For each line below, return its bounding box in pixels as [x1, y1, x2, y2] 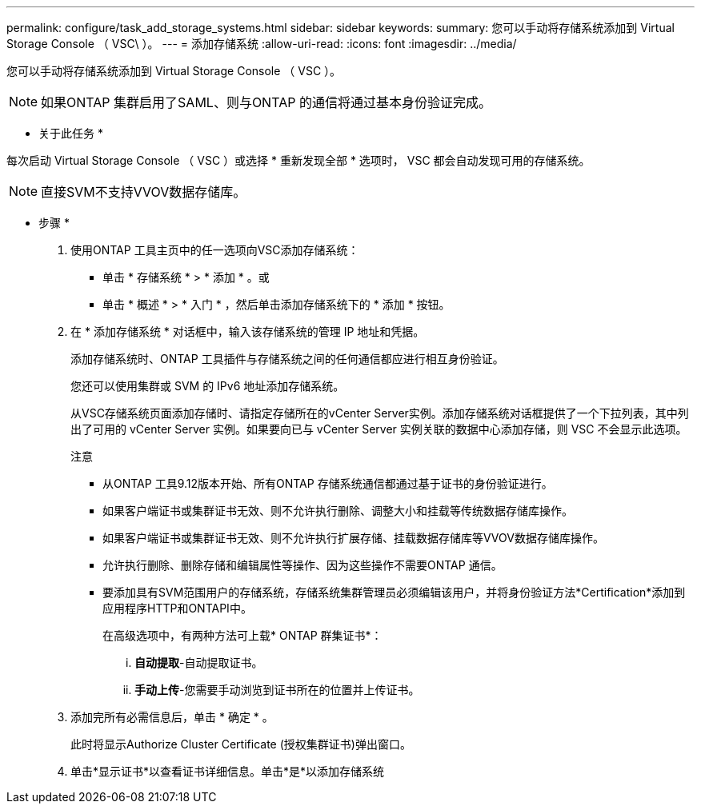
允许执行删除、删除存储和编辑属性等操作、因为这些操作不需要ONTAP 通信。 [102, 558, 503, 572]
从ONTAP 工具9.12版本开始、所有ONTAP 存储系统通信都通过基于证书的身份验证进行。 [102, 477, 553, 490]
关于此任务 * [38, 126, 103, 140]
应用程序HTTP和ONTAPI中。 [102, 601, 252, 615]
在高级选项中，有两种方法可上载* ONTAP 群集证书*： [102, 628, 383, 642]
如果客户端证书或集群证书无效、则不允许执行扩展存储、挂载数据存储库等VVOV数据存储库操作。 [102, 531, 604, 545]
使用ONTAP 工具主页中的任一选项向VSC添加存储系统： [70, 243, 359, 257]
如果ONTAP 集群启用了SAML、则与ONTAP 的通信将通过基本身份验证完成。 [41, 94, 491, 110]
